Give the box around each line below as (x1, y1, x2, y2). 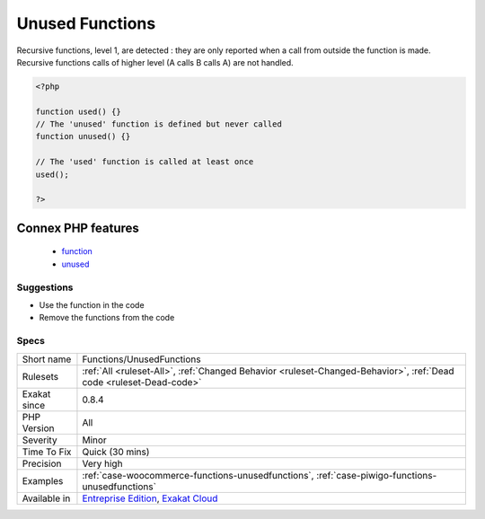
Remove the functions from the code (39, 312, 175, 323)
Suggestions (16, 281, 74, 294)
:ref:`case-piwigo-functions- (315, 469, 437, 481)
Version (22, 422, 55, 435)
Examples (22, 474, 64, 487)
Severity (22, 434, 57, 446)
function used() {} (35, 106, 121, 117)
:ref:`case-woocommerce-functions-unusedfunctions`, (82, 469, 314, 481)
